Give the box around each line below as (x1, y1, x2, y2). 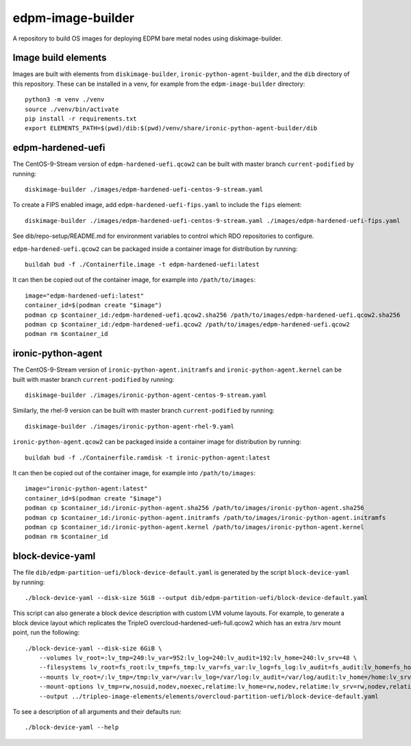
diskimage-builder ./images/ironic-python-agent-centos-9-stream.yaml (25, 392, 267, 399)
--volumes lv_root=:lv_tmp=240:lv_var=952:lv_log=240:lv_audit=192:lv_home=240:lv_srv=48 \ (38, 654, 358, 662)
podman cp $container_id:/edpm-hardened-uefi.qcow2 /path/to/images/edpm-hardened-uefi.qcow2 (25, 321, 350, 328)
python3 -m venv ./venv (25, 96, 105, 104)
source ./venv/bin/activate (25, 105, 119, 113)
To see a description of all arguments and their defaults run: (12, 707, 182, 716)
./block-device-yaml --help (25, 723, 119, 732)
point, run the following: (12, 628, 80, 637)
